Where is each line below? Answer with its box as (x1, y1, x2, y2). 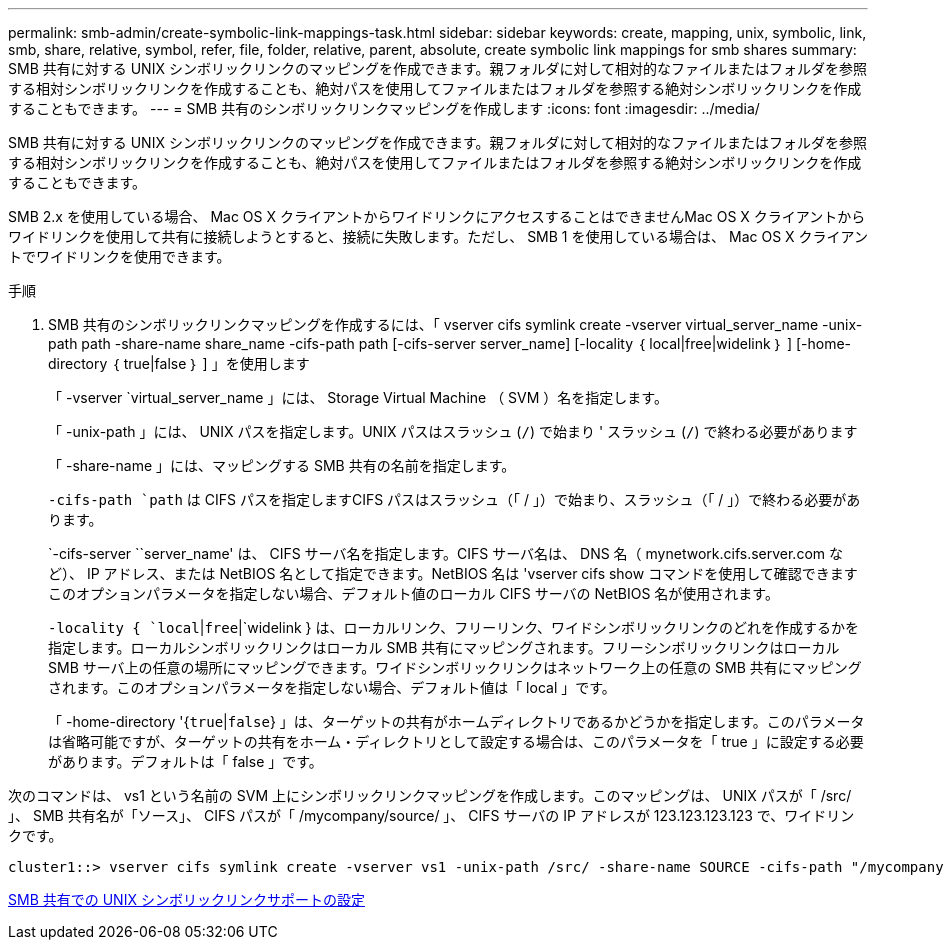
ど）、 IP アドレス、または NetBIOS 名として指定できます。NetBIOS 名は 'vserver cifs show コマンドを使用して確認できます (48, 565, 858, 582)
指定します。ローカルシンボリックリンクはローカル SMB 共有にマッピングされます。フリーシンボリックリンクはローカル (48, 639, 840, 656)
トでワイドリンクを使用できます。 (8, 248, 231, 265)
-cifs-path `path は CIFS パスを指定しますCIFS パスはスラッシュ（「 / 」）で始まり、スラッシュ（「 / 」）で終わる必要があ (48, 491, 861, 508)
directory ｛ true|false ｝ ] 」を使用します (48, 355, 310, 372)
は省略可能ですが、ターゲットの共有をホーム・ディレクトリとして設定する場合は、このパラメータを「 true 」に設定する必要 (48, 733, 864, 750)
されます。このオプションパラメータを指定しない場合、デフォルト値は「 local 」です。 (48, 679, 616, 696)
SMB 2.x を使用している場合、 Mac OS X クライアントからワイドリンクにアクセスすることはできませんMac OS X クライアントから (8, 208, 866, 225)
